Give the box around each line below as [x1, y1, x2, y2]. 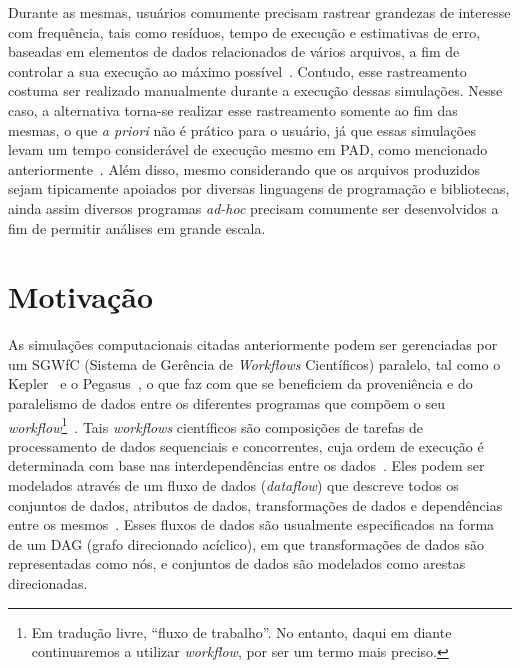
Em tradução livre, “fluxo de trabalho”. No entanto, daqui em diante [31, 621, 452, 642]
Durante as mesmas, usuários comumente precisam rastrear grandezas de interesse [8, 2, 511, 22]
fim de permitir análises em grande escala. [8, 217, 266, 238]
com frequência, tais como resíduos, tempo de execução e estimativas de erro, [8, 21, 481, 42]
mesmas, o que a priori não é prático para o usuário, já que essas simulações [8, 119, 476, 140]
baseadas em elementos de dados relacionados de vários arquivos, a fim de [8, 41, 460, 62]
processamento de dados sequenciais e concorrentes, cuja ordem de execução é [8, 435, 484, 456]
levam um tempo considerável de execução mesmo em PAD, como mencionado [8, 139, 488, 160]
